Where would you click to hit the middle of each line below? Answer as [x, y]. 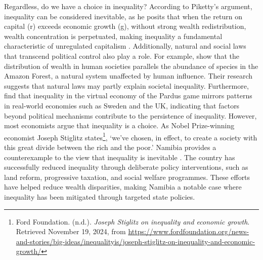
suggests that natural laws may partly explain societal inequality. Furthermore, [126, 85]
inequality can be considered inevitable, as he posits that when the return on [123, 16]
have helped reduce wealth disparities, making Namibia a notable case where [123, 187]
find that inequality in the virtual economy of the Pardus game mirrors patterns [128, 96]
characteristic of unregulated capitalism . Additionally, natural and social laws [125, 46]
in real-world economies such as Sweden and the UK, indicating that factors [122, 105]
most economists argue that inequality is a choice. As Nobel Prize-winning [119, 125]
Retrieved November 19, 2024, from [71, 231]
